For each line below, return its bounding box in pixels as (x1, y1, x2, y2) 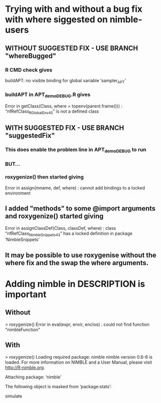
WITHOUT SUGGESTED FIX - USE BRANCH (5, 44, 138, 52)
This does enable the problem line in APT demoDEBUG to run (5, 146, 146, 154)
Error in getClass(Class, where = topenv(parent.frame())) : (5, 103, 123, 109)
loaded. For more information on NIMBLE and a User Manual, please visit (5, 359, 152, 365)
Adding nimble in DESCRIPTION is (5, 279, 145, 290)
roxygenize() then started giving (5, 174, 84, 181)
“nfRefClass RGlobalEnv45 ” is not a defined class (5, 108, 99, 116)
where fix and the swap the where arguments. (5, 258, 149, 267)
